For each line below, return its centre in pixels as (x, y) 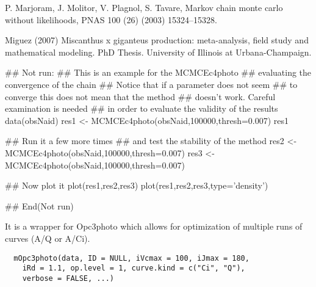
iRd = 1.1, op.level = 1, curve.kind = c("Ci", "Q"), (134, 268)
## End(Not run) (39, 205)
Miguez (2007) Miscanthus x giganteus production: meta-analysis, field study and (157, 40)
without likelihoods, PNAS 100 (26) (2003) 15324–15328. (111, 19)
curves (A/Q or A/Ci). (48, 238)
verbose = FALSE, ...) (68, 278)
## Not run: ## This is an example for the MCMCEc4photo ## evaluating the (158, 72)
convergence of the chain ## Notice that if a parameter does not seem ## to (151, 84)
